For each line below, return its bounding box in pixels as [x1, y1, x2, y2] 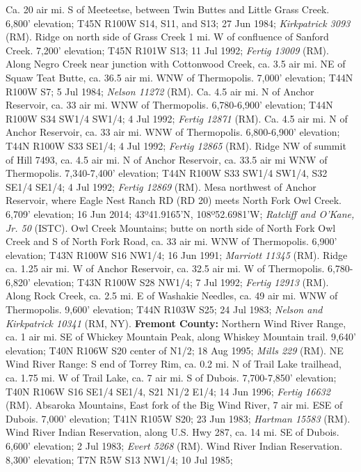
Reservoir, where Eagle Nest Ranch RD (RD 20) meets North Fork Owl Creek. [6, 193, 342, 207]
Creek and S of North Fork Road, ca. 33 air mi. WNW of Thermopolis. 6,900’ [6, 234, 337, 249]
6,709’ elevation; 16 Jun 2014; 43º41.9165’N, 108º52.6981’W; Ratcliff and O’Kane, [6, 206, 355, 221]
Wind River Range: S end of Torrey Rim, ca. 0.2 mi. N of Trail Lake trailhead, [6, 356, 342, 371]
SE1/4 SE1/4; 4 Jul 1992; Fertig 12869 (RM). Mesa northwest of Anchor [6, 179, 316, 194]
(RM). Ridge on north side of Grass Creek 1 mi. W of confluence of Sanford [6, 29, 329, 44]
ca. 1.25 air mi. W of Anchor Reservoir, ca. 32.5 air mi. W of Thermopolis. [6, 261, 325, 276]
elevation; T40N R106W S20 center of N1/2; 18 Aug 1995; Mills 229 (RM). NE [6, 343, 344, 357]
